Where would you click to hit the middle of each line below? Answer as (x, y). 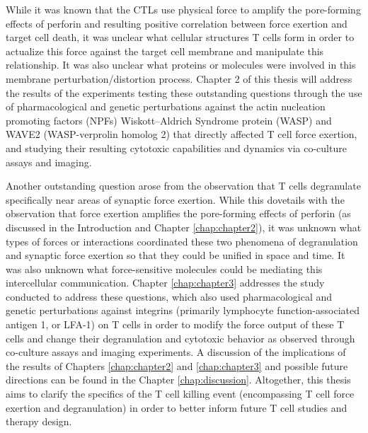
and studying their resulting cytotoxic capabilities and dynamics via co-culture (176, 148)
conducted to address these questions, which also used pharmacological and (169, 296)
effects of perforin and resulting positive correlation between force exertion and (177, 23)
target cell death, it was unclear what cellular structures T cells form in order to (180, 37)
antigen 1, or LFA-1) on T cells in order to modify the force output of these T (175, 324)
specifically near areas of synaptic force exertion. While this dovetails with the (175, 199)
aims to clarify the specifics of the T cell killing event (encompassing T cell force (180, 394)
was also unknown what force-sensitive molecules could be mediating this (164, 269)
